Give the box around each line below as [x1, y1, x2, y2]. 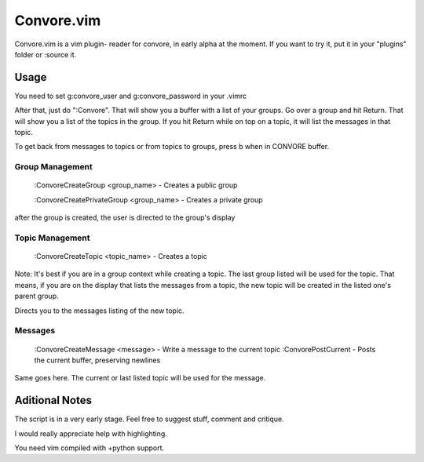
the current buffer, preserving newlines [34, 355, 161, 365]
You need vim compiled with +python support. [14, 443, 165, 453]
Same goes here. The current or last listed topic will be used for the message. [14, 373, 266, 383]
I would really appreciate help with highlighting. [14, 428, 168, 438]
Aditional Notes [14, 394, 92, 407]
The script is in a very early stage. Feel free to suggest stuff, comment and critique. [14, 414, 284, 424]
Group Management [14, 162, 93, 173]
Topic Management [14, 232, 90, 243]
